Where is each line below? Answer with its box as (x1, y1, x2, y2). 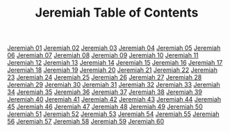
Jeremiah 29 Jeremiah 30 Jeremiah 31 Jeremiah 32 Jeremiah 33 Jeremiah (7, 81, 220, 89)
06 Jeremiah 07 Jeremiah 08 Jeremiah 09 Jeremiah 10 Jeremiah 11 (7, 51, 199, 59)
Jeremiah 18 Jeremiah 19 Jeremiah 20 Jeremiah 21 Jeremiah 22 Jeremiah (7, 66, 217, 74)
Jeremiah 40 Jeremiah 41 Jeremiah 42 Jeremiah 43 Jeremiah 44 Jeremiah (7, 95, 222, 104)
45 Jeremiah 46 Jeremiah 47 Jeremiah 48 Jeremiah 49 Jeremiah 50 (7, 102, 203, 111)
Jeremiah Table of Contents (35, 5, 199, 21)
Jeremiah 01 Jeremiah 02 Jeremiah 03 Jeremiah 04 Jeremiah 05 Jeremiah (7, 44, 221, 53)
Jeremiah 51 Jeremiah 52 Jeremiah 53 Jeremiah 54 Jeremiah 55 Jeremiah (7, 110, 220, 118)
